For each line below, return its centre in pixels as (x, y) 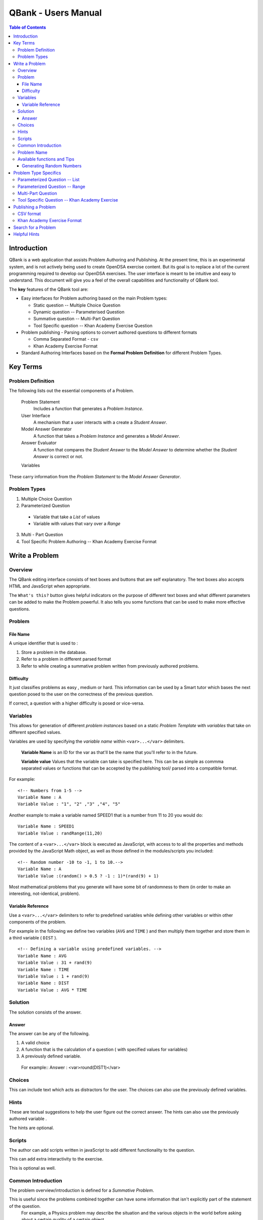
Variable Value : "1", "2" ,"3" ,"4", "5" (69, 804)
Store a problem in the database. (54, 652)
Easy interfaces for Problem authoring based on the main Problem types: (94, 298)
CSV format (29, 214)
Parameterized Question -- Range (51, 186)
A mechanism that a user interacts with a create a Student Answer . (100, 422)
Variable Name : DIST (43, 983)
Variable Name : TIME (43, 969)
